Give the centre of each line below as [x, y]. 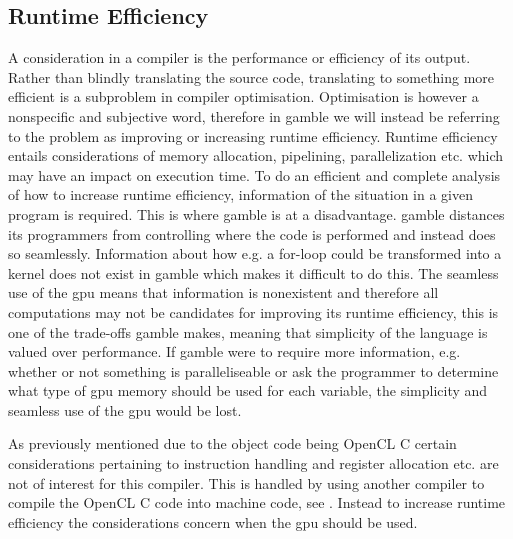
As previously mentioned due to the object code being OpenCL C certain [232, 443]
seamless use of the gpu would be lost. [125, 409]
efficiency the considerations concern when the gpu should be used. [213, 521]
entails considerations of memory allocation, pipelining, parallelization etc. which [256, 155]
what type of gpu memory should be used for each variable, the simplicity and [248, 390]
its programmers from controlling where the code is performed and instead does [252, 233]
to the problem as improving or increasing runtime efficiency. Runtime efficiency [253, 135]
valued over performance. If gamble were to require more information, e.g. [234, 351]
